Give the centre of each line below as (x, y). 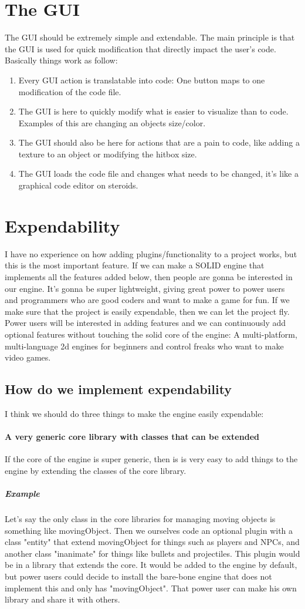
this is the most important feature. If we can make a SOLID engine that (135, 265)
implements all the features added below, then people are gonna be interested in (149, 276)
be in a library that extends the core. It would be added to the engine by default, (151, 565)
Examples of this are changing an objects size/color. (112, 122)
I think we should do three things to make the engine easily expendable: (134, 413)
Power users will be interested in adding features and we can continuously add (145, 323)
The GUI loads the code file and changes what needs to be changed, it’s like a (158, 174)
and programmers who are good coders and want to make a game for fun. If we (147, 300)
